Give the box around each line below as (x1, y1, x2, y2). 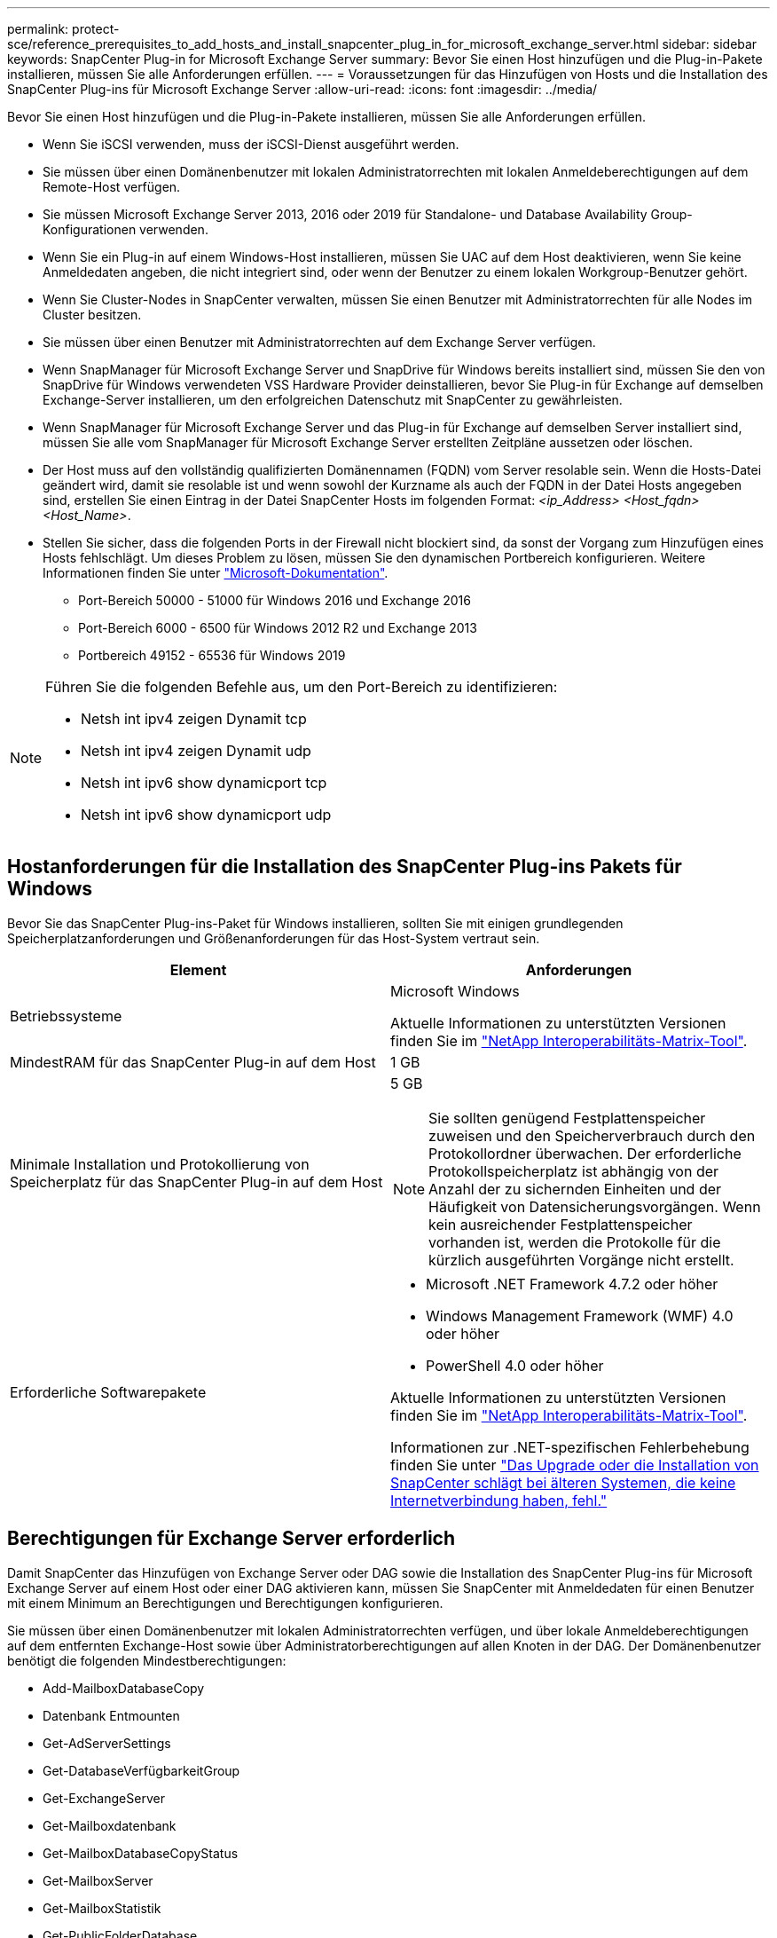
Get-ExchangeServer (43, 1790, 165, 1806)
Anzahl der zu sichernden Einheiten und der (428, 1179, 722, 1198)
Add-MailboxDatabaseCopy (43, 1680, 205, 1696)
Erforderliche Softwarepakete (10, 1383, 207, 1401)
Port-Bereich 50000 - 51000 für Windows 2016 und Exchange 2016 (78, 593, 471, 608)
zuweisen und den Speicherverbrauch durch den (428, 1126, 756, 1145)
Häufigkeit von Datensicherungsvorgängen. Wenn (428, 1197, 761, 1216)
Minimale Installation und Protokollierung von (10, 1154, 310, 1173)
